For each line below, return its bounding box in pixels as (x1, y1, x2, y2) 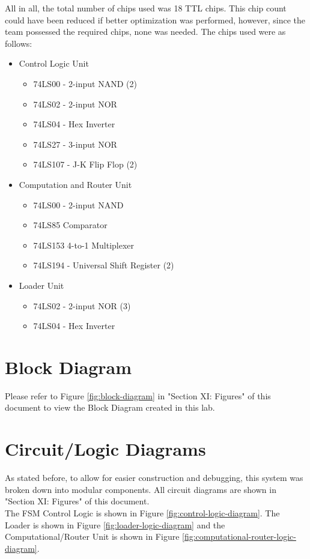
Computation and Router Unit (19, 178, 132, 190)
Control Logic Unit (19, 57, 89, 70)
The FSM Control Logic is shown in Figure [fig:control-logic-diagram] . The (5, 506, 280, 519)
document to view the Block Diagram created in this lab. (5, 401, 215, 414)
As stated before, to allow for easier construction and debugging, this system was (5, 471, 303, 484)
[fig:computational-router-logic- (182, 530, 296, 543)
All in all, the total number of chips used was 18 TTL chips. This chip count (5, 2, 287, 14)
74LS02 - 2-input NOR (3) (33, 299, 131, 312)
